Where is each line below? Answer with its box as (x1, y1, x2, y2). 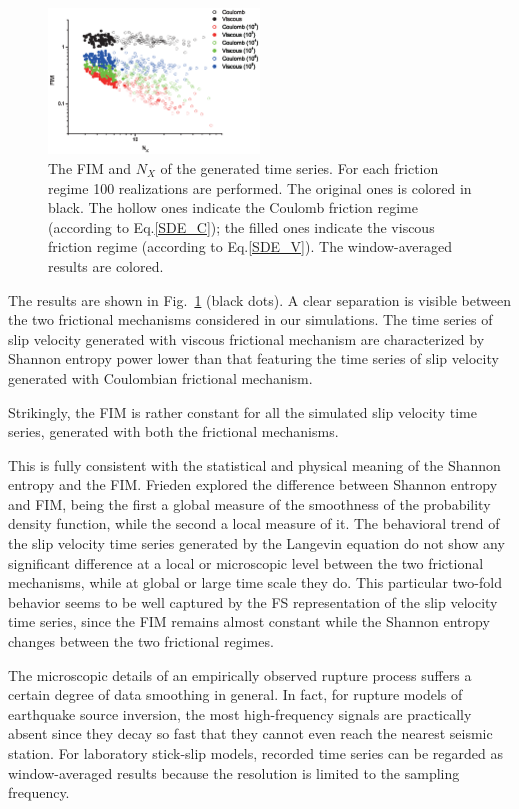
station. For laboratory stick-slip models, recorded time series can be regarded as (8, 743, 503, 764)
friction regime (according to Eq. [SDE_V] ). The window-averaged (48, 236, 453, 257)
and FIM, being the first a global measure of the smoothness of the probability (8, 493, 491, 514)
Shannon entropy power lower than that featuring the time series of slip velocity (8, 348, 499, 369)
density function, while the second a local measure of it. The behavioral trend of (8, 513, 500, 534)
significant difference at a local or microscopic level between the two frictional (8, 552, 484, 573)
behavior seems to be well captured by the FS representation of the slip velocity (8, 591, 498, 612)
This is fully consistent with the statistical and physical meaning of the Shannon (8, 454, 501, 475)
